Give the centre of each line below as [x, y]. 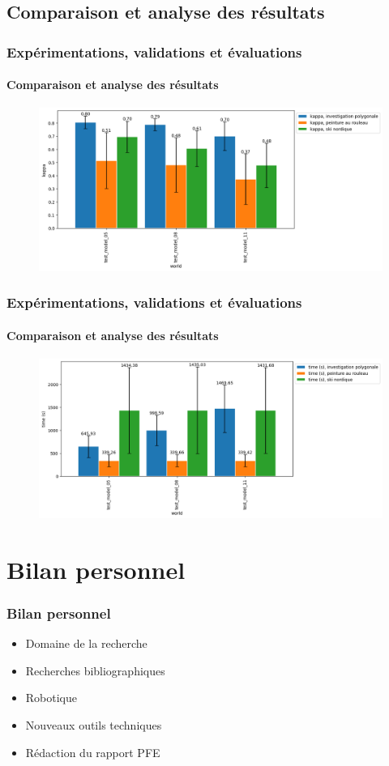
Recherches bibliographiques [95, 670]
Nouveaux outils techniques [94, 724]
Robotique [51, 698]
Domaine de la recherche [86, 643]
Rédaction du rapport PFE [93, 752]
